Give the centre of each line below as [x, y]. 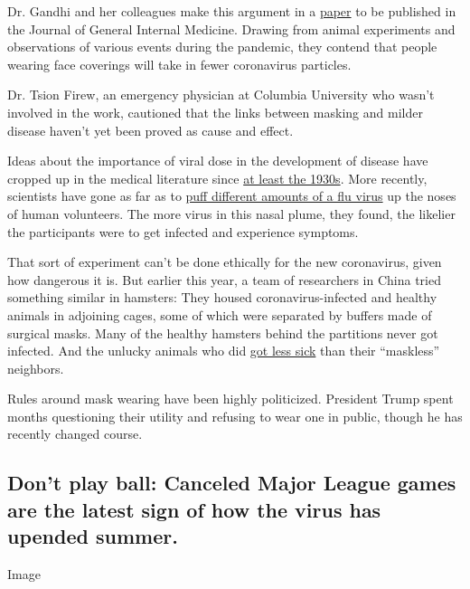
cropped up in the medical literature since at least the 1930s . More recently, [217, 178]
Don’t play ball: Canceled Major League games [232, 483]
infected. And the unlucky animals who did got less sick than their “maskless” [224, 351]
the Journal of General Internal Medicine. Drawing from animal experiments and [231, 28]
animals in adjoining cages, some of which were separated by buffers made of [220, 314]
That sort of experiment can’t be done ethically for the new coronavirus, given [225, 262]
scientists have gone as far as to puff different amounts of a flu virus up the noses [232, 196]
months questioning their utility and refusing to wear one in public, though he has [235, 416]
